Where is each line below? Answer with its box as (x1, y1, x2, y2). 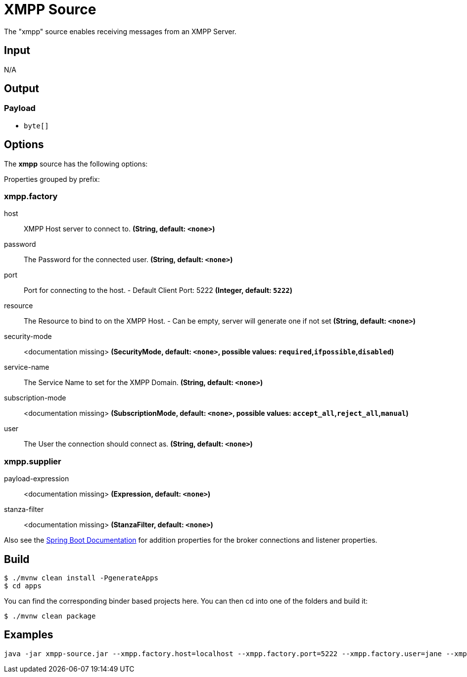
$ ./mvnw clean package (4, 612, 96, 620)
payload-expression (4, 474, 69, 483)
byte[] (24, 121, 49, 130)
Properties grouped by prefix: (4, 174, 100, 183)
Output (4, 82, 39, 95)
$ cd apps (4, 582, 42, 590)
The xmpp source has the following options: (4, 159, 148, 168)
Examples (4, 628, 53, 641)
